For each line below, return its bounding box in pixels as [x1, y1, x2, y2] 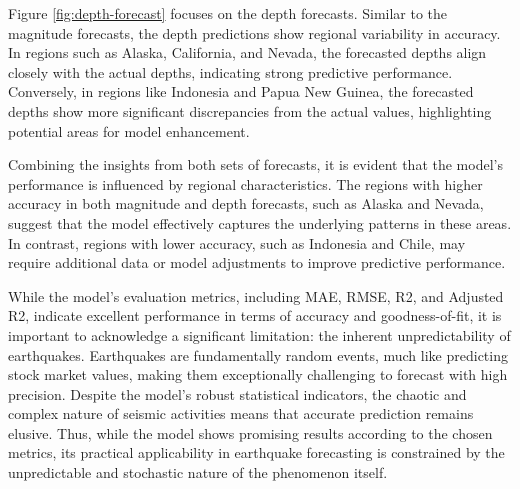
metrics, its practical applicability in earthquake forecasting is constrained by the [8, 442, 505, 463]
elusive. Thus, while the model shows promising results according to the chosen [8, 422, 493, 443]
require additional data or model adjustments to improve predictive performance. [8, 252, 506, 273]
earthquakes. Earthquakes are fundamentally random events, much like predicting [8, 344, 508, 365]
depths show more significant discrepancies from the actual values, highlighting [8, 100, 492, 121]
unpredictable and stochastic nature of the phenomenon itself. [8, 462, 388, 483]
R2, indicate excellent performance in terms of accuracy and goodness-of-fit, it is [8, 305, 502, 326]
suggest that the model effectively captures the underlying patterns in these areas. [8, 212, 512, 233]
